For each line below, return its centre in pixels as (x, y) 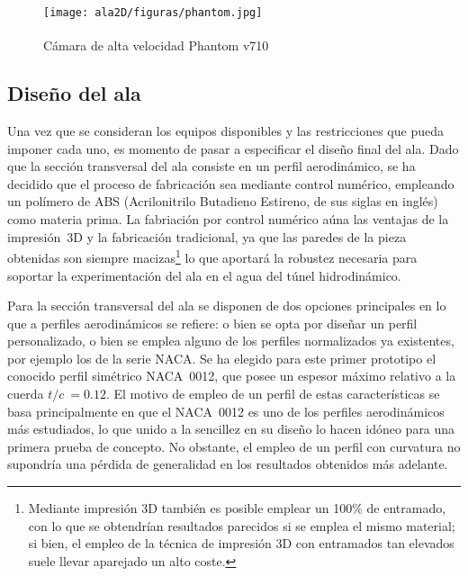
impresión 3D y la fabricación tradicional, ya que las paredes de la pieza (207, 236)
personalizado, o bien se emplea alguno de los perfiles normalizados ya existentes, (231, 341)
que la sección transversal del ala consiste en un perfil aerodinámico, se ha (211, 166)
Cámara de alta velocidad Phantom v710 (156, 45)
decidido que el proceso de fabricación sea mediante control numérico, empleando (231, 183)
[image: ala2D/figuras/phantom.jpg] (153, 13)
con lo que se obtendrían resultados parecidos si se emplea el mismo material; (242, 525)
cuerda (26, 394)
